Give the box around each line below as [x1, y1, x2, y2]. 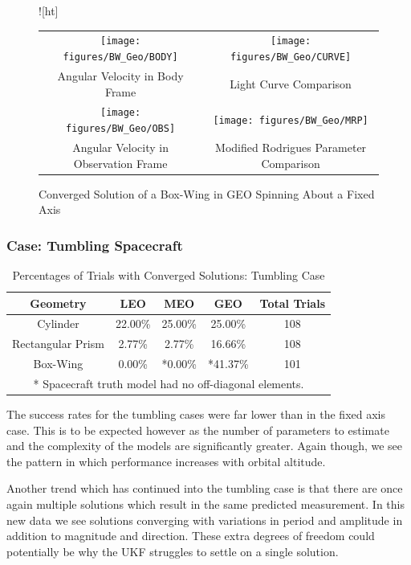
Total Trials [259, 294, 326, 311]
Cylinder [37, 315, 79, 332]
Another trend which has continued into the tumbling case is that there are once [6, 480, 403, 497]
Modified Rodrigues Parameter [215, 138, 367, 155]
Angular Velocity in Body [57, 67, 184, 84]
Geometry [30, 294, 87, 311]
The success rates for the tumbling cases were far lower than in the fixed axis [6, 406, 385, 423]
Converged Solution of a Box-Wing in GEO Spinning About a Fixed [39, 185, 375, 202]
